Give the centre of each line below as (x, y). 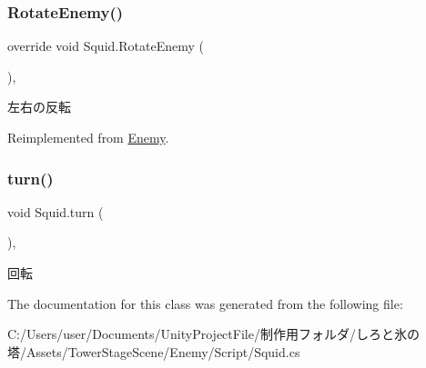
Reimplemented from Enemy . (88, 137)
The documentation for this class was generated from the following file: (205, 303)
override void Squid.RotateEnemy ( (106, 46)
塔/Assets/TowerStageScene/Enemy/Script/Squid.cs (154, 351)
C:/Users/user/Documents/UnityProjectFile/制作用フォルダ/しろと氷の (213, 334)
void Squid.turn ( (56, 211)
